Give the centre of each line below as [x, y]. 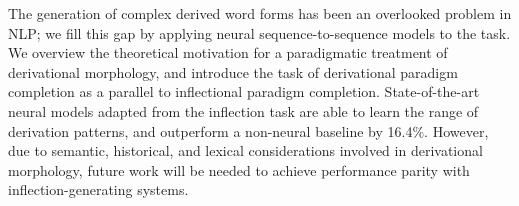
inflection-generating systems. [98, 189]
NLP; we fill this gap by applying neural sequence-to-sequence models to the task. [259, 32]
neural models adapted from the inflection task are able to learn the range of [243, 110]
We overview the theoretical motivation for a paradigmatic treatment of [228, 52]
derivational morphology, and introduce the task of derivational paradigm [233, 71]
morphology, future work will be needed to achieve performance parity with [239, 169]
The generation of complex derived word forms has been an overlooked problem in [260, 13]
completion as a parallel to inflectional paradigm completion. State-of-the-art [244, 91]
